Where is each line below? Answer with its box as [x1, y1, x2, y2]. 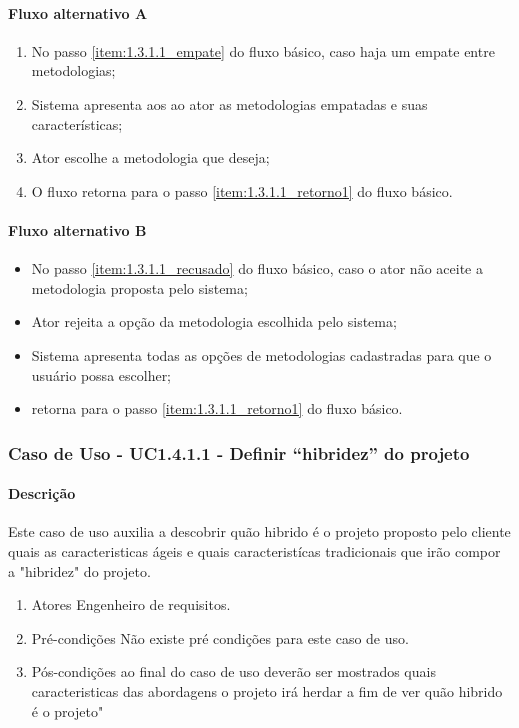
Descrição [8, 483, 76, 504]
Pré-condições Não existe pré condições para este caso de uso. [31, 627, 409, 648]
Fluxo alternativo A [8, 2, 148, 23]
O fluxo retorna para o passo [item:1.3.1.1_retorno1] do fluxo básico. [31, 180, 453, 201]
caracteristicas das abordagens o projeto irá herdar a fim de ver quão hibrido [31, 680, 503, 701]
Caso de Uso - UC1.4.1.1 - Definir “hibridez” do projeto [8, 440, 470, 465]
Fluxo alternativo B [8, 219, 147, 240]
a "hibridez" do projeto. [8, 560, 151, 581]
